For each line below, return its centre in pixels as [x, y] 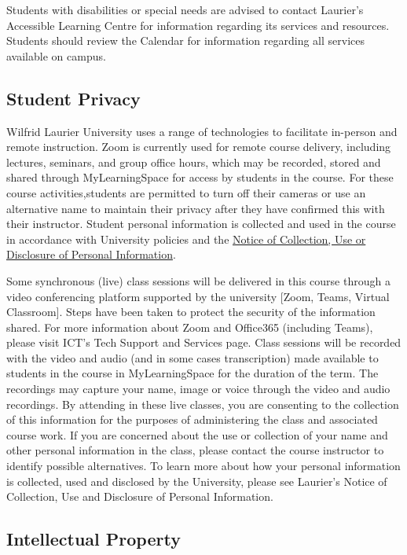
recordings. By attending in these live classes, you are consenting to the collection [203, 404]
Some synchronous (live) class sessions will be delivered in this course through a [198, 280]
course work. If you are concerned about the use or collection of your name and [197, 434]
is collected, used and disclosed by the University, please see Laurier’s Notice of [197, 481]
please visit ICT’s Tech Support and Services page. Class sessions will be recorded [204, 342]
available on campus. [56, 55]
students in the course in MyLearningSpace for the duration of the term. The [192, 373]
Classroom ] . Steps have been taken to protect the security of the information [191, 312]
